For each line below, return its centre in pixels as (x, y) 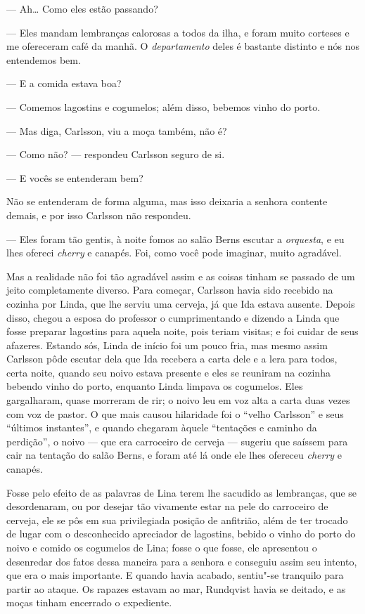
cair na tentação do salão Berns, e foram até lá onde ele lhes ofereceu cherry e (174, 455)
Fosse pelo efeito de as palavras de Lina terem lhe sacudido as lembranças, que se (182, 492)
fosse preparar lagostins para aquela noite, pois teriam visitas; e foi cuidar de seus (182, 331)
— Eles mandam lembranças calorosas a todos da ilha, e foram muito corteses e (178, 32)
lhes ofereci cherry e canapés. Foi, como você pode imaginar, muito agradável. (174, 253)
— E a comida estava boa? (64, 83)
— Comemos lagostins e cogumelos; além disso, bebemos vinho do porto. (164, 106)
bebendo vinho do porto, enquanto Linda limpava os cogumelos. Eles (155, 386)
